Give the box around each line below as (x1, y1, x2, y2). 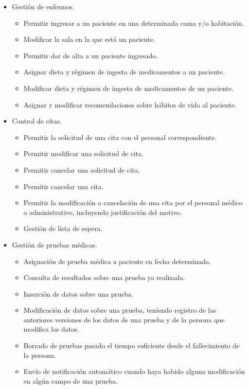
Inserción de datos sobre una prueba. (23, 288, 134, 299)
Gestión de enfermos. (12, 1, 75, 11)
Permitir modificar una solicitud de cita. (23, 148, 143, 159)
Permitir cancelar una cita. (23, 181, 104, 191)
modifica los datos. (23, 324, 79, 334)
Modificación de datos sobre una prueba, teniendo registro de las (23, 305, 216, 315)
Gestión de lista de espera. (23, 223, 103, 233)
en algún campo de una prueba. (23, 375, 118, 386)
